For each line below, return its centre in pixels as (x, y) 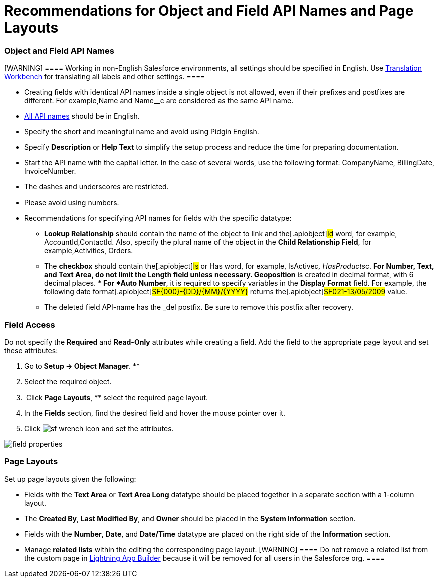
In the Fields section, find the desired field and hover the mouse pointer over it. (155, 413)
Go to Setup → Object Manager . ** (82, 366)
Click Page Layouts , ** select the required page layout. (117, 397)
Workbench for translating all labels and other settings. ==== (105, 77)
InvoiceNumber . (50, 171)
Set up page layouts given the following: (70, 479)
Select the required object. (68, 381)
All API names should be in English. (82, 116)
